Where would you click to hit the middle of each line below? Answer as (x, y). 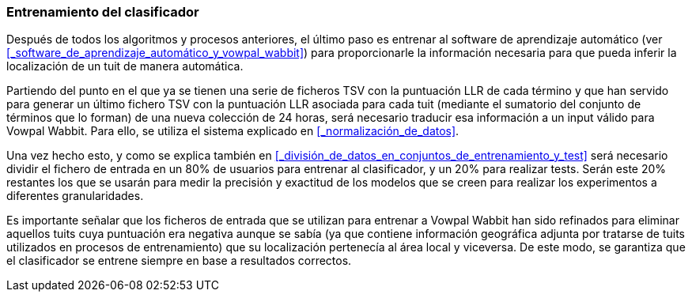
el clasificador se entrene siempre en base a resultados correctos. (179, 261)
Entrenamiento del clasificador (103, 12)
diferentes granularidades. (75, 196)
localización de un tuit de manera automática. (125, 66)
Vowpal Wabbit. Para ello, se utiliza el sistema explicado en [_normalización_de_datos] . (233, 131)
